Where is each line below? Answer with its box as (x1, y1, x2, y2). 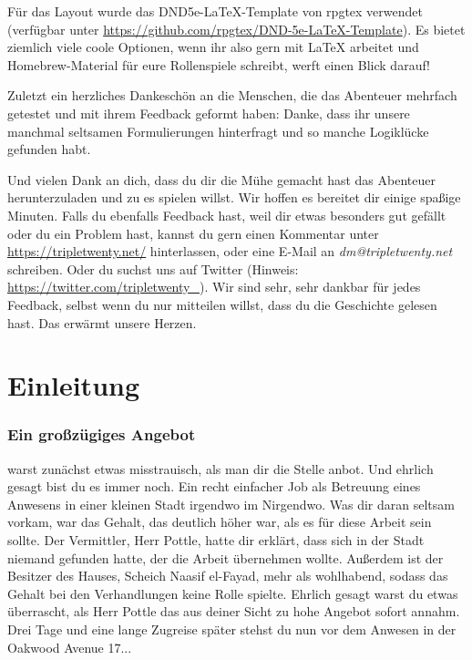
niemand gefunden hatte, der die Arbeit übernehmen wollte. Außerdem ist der (7, 548, 444, 567)
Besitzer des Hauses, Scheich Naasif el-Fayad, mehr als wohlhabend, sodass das (7, 566, 448, 585)
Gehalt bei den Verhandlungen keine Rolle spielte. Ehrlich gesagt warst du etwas (7, 583, 458, 603)
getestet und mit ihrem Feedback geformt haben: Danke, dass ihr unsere (7, 103, 410, 122)
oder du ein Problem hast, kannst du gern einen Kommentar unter (7, 223, 379, 242)
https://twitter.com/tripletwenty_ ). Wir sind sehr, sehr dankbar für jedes (7, 277, 421, 296)
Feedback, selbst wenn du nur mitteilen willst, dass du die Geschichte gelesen (7, 294, 437, 314)
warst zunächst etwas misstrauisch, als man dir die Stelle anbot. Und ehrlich (7, 459, 434, 478)
